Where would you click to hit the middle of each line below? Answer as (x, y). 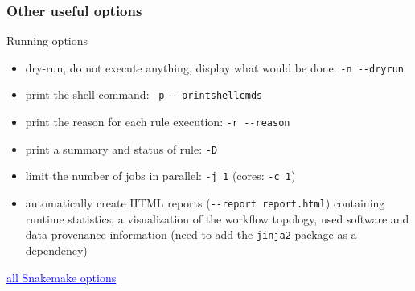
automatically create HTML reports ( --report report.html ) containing (205, 203)
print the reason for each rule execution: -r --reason (158, 122)
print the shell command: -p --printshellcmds (144, 94)
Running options (47, 41)
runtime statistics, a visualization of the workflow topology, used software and (217, 218)
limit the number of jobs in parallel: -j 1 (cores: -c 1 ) (160, 176)
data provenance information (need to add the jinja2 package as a (191, 234)
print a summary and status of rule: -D (121, 148)
